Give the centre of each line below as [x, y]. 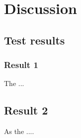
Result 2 [26, 110]
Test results [35, 40]
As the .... [19, 131]
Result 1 [21, 65]
